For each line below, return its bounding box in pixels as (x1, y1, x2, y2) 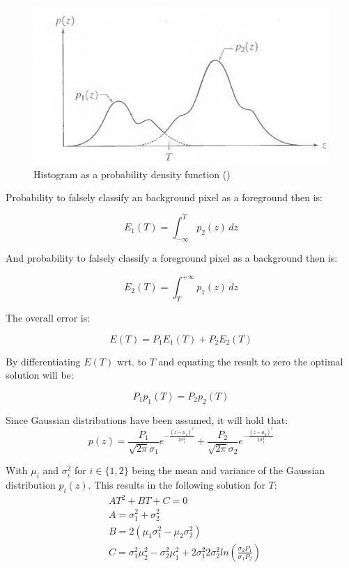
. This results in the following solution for (88, 478, 265, 492)
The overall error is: (6, 310, 91, 325)
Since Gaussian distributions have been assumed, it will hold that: (6, 412, 288, 427)
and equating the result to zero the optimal (158, 354, 343, 368)
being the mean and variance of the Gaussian (132, 463, 325, 478)
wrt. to (116, 354, 146, 368)
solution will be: (6, 368, 74, 382)
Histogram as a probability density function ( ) (33, 166, 231, 181)
